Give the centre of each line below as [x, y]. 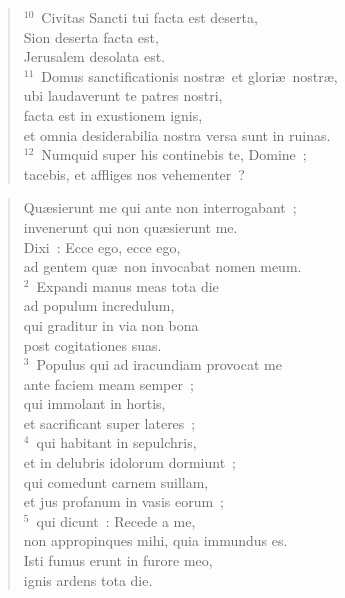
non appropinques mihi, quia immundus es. [155, 540]
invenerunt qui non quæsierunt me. [130, 226]
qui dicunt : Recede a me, [116, 520]
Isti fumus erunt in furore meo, [118, 560]
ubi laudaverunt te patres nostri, [123, 95]
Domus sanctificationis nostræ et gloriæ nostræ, [189, 75]
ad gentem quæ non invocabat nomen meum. [162, 266]
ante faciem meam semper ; [108, 383]
